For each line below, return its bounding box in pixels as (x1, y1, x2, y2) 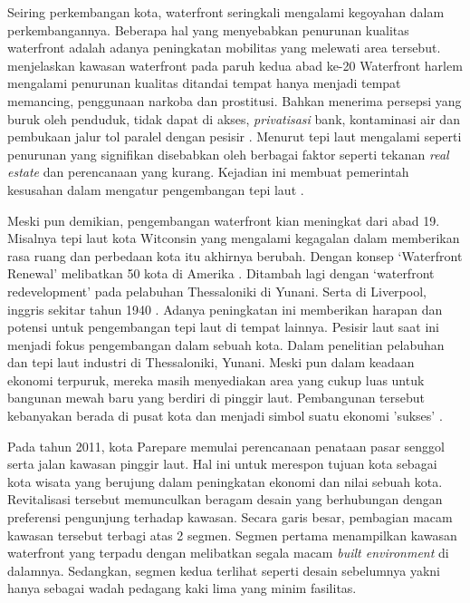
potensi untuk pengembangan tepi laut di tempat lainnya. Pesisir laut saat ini (7, 317, 439, 336)
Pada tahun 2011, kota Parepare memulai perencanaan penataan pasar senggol (7, 436, 445, 455)
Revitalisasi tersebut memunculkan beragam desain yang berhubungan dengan (7, 490, 443, 509)
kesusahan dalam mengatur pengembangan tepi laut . (7, 180, 304, 199)
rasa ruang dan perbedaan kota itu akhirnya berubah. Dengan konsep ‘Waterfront (7, 246, 463, 265)
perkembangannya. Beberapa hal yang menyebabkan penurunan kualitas (7, 20, 409, 39)
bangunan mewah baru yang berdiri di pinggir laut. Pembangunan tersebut (7, 388, 426, 407)
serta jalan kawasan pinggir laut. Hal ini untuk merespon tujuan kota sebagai (7, 454, 437, 473)
